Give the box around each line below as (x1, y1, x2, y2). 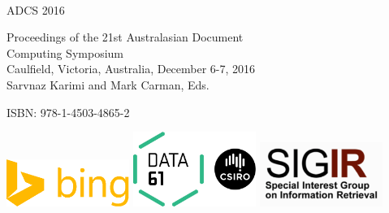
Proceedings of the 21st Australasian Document (6, 28, 244, 46)
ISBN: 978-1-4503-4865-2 (6, 103, 130, 120)
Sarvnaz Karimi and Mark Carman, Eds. (6, 76, 210, 93)
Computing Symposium (6, 44, 123, 61)
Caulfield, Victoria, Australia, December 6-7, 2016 (6, 60, 256, 77)
